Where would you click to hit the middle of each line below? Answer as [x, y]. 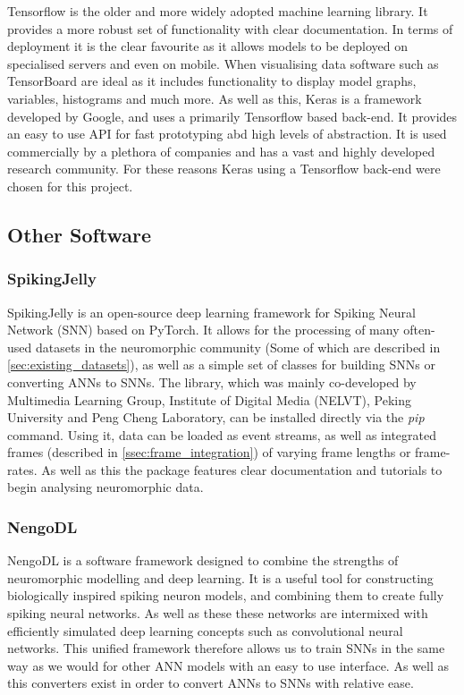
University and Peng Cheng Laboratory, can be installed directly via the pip [216, 417]
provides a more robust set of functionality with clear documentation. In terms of [230, 28]
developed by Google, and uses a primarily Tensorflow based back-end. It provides [232, 116]
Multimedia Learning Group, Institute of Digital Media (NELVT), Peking [210, 399]
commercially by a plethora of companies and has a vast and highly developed [221, 151]
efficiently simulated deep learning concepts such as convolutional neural [205, 630]
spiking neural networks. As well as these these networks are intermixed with [218, 613]
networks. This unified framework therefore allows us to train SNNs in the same [226, 648]
